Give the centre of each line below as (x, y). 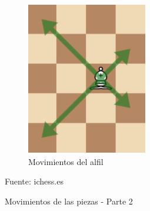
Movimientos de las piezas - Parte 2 (69, 201)
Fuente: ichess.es (34, 181)
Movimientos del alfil (66, 161)
